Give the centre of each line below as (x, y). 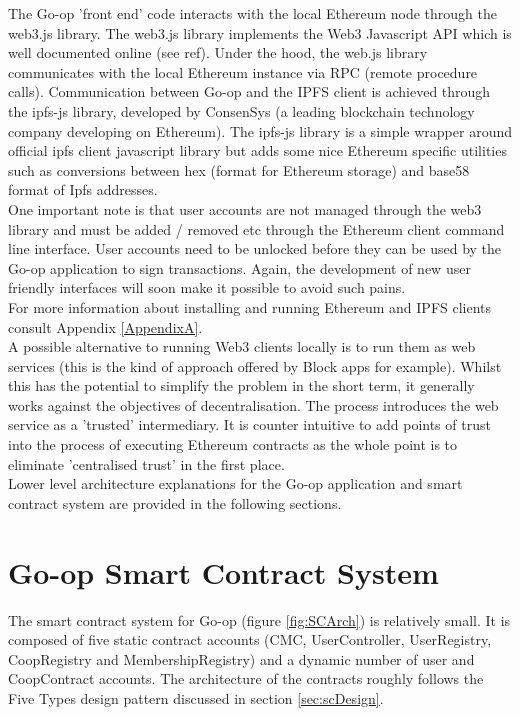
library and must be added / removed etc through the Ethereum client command (256, 228)
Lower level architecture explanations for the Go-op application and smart (235, 483)
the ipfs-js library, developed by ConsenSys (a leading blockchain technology (241, 110)
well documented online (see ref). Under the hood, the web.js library (218, 52)
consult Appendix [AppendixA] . (105, 326)
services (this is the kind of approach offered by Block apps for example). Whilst (255, 365)
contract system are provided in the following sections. (175, 502)
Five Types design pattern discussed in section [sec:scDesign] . (196, 697)
